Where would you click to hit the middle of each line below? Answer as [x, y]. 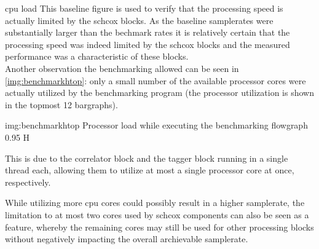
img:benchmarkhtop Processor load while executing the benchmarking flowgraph [156, 125]
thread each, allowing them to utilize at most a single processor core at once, [150, 170]
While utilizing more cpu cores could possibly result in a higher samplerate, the [155, 203]
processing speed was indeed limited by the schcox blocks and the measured [148, 44]
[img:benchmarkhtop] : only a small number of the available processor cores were [156, 80]
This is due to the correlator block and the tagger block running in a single [147, 158]
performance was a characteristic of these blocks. [97, 56]
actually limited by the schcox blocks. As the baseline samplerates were [139, 20]
